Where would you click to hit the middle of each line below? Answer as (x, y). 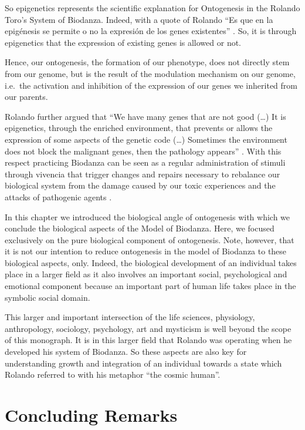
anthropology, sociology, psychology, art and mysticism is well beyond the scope (148, 328)
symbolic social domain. (48, 297)
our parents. (26, 97)
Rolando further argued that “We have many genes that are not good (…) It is (145, 116)
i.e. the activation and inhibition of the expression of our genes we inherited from (151, 85)
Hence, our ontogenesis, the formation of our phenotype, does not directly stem (147, 62)
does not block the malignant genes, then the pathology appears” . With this (143, 151)
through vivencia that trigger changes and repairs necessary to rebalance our (143, 174)
